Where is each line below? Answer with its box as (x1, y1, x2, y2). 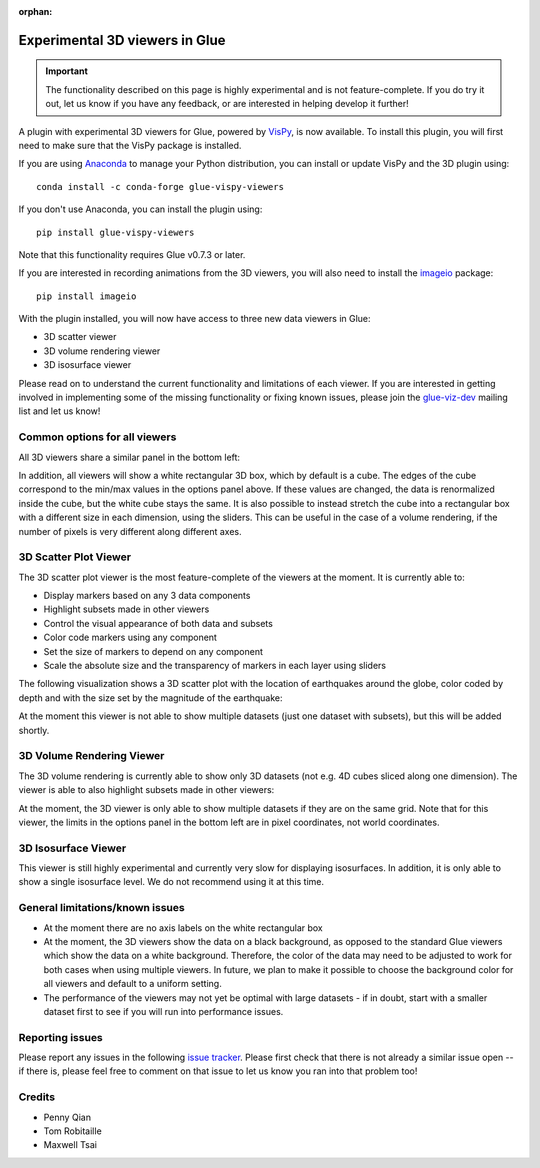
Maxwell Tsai (43, 1139, 97, 1151)
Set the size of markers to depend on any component (43, 645, 264, 657)
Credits (18, 1090, 55, 1104)
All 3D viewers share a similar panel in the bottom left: (18, 451, 240, 463)
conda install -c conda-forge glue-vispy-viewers (36, 181, 285, 192)
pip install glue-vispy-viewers (36, 226, 195, 238)
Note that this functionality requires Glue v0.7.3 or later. (18, 248, 246, 260)
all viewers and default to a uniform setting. (43, 978, 222, 990)
